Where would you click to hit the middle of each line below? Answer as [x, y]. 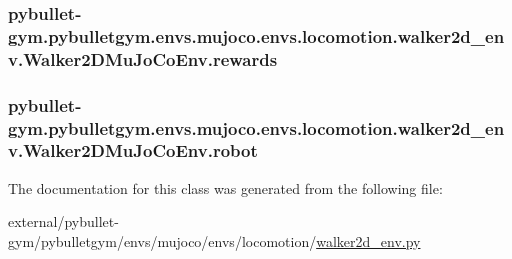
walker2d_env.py [368, 240]
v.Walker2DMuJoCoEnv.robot [133, 150]
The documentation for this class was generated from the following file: [225, 187]
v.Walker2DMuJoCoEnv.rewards [143, 58]
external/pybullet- [63, 221]
